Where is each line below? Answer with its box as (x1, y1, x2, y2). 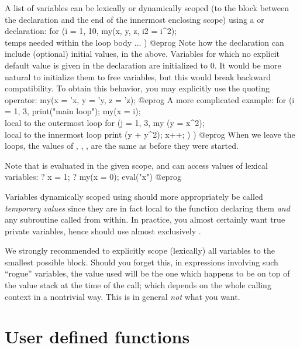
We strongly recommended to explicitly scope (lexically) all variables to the (5, 244, 275, 257)
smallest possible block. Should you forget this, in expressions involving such (5, 255, 278, 268)
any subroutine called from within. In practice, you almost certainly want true (5, 213, 285, 226)
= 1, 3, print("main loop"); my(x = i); (5, 105, 141, 117)
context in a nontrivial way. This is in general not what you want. (5, 290, 240, 302)
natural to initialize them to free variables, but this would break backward (5, 70, 271, 83)
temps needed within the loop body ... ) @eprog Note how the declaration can (5, 36, 284, 48)
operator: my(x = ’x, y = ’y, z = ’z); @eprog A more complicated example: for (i (5, 93, 295, 105)
